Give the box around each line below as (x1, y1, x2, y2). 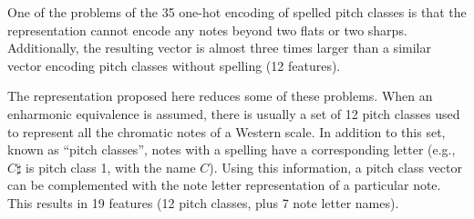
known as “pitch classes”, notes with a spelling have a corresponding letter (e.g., (7, 140, 456, 159)
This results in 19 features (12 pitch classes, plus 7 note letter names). (7, 193, 399, 212)
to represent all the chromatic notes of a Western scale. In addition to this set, (7, 122, 446, 141)
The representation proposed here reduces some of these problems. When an (7, 86, 433, 105)
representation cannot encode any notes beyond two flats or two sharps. (7, 20, 407, 39)
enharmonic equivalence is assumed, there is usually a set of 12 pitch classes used (7, 104, 460, 123)
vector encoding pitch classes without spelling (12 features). (7, 55, 341, 75)
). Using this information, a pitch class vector (209, 157, 462, 176)
